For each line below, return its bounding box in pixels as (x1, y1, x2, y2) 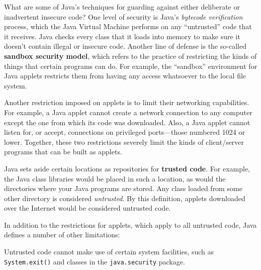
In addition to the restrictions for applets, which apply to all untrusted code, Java (4, 219, 257, 230)
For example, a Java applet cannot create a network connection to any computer (4, 107, 252, 117)
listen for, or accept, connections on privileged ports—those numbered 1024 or (4, 127, 245, 137)
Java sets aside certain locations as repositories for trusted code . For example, (4, 163, 250, 173)
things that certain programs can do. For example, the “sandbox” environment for (4, 60, 257, 71)
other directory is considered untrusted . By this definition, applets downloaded (4, 193, 245, 203)
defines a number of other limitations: (4, 229, 120, 240)
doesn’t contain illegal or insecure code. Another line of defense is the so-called (4, 41, 246, 51)
